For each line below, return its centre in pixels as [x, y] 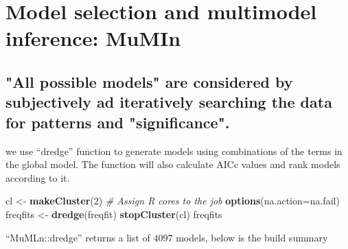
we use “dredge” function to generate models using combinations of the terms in [174, 151]
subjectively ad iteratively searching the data [169, 102]
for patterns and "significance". [118, 122]
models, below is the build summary [252, 237]
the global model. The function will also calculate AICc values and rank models [173, 164]
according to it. [38, 177]
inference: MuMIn [93, 38]
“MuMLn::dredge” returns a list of [78, 237]
